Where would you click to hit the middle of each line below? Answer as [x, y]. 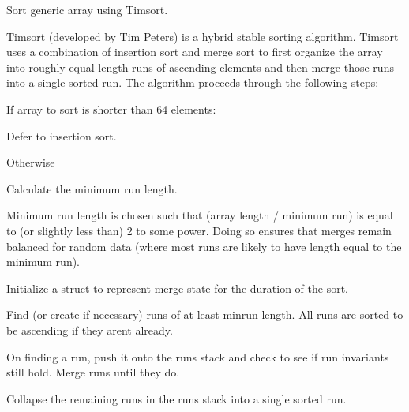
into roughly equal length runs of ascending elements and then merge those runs [200, 67]
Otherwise [31, 162]
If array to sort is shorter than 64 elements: [111, 109]
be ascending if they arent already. [90, 330]
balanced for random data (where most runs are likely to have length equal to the [204, 246]
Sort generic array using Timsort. [87, 9]
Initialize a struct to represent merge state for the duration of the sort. [178, 288]
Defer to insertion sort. [62, 135]
